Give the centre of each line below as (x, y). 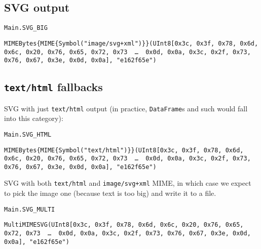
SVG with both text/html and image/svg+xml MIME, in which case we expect (128, 183)
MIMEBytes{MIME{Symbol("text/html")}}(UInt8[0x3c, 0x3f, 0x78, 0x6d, (124, 150)
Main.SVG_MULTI (30, 209)
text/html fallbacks (53, 87)
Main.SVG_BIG (26, 28)
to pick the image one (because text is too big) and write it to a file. (110, 193)
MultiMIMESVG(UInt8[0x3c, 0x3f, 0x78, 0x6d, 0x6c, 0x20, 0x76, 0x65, (124, 225)
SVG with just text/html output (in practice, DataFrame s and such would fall (126, 108)
